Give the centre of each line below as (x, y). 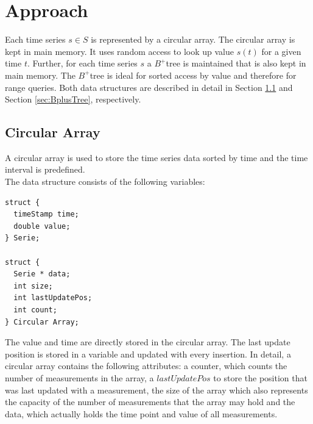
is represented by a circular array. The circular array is (193, 39)
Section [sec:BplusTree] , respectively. (73, 99)
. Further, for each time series (82, 63)
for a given (281, 51)
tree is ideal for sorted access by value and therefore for (193, 75)
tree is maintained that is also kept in (236, 63)
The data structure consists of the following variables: (105, 181)
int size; (33, 286)
